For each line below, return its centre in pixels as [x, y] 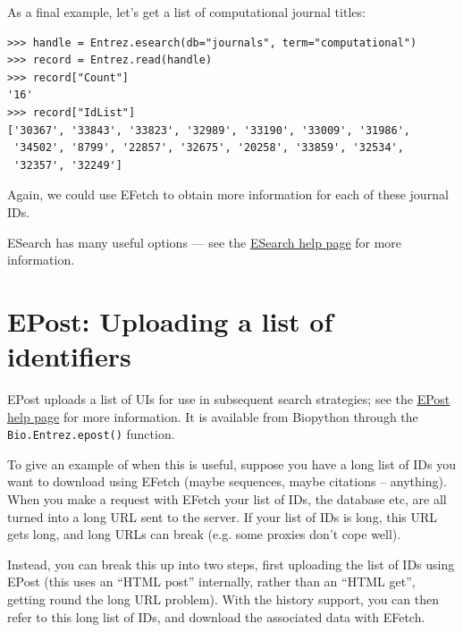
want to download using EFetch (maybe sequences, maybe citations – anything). [227, 481]
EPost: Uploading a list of [170, 320]
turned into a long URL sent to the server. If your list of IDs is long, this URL [223, 516]
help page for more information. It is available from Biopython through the [213, 416]
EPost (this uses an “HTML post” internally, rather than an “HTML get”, [211, 581]
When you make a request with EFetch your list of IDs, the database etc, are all [227, 499]
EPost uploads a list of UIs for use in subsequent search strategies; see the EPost [229, 399]
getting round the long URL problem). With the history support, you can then [223, 599]
